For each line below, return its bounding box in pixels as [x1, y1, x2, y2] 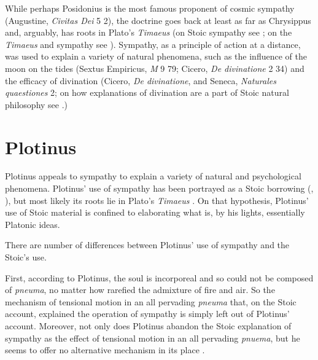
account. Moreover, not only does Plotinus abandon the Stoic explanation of [5, 319, 292, 332]
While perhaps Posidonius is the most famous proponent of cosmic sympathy [5, 2, 295, 14]
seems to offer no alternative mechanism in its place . [5, 343, 205, 356]
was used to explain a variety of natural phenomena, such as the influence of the [5, 50, 307, 63]
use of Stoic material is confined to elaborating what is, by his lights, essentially [5, 206, 305, 219]
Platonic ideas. [5, 217, 60, 230]
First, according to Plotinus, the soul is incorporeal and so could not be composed [5, 271, 314, 284]
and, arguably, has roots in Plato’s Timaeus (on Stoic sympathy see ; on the [5, 26, 292, 39]
